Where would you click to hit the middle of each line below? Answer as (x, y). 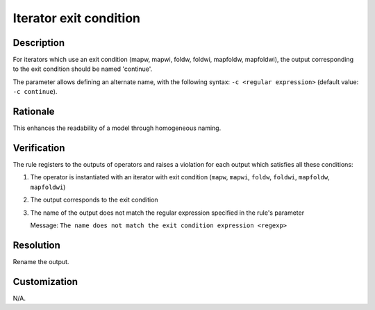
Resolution (36, 245)
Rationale (34, 112)
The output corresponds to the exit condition (94, 200)
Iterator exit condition (76, 18)
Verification (39, 148)
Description (39, 43)
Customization (45, 282)
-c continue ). (35, 92)
